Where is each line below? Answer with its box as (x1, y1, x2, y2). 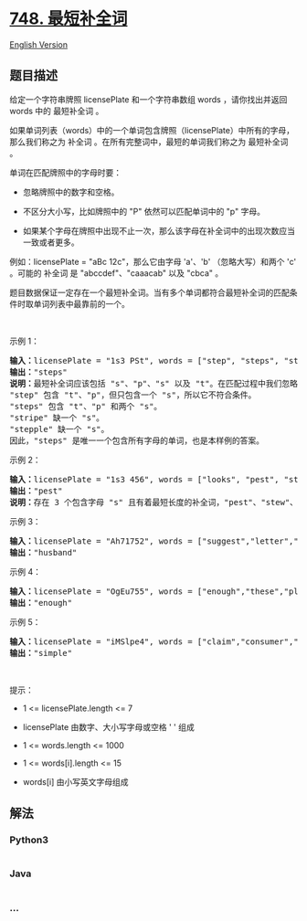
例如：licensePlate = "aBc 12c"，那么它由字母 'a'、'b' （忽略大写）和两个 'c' (9, 256, 297, 267)
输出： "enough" (9, 598, 73, 608)
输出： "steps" (9, 366, 69, 377)
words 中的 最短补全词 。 (9, 105, 104, 116)
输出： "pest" (9, 485, 63, 496)
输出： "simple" (9, 648, 73, 658)
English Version (9, 38, 69, 50)
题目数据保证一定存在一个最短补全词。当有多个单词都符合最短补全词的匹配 (9, 287, 290, 298)
